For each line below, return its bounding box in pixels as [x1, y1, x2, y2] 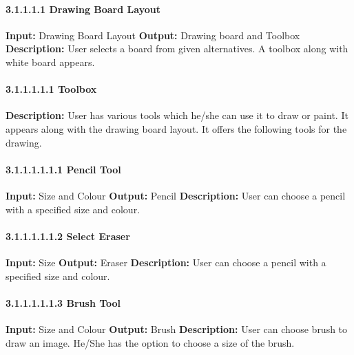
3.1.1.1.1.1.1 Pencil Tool [6, 162, 121, 176]
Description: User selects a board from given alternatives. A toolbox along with [6, 41, 348, 56]
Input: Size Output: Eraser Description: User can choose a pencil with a [6, 255, 326, 269]
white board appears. [6, 54, 95, 69]
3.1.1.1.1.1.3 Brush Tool [6, 295, 121, 310]
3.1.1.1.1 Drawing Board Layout [6, 1, 160, 16]
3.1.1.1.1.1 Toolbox [6, 82, 97, 96]
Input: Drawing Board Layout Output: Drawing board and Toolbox [6, 28, 300, 42]
